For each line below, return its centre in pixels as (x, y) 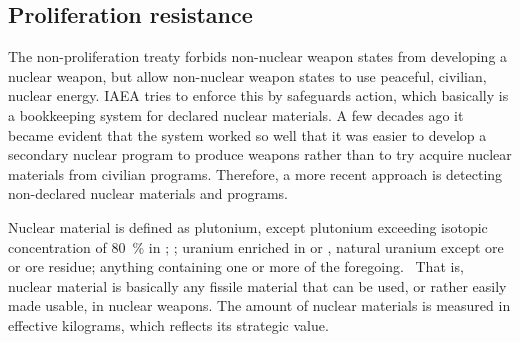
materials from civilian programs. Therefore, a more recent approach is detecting (255, 173)
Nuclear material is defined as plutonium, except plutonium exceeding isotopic (248, 226)
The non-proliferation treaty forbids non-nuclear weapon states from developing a (258, 56)
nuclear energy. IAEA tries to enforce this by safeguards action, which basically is (258, 95)
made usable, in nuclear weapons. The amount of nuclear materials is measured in (259, 305)
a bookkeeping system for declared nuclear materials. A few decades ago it (236, 114)
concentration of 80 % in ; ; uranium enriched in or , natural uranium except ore (256, 246)
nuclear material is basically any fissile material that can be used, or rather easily (257, 285)
